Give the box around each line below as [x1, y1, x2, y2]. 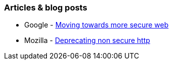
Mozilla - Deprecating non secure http [24, 36, 150, 45]
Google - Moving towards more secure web [24, 20, 169, 29]
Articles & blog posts [4, 2, 87, 12]
